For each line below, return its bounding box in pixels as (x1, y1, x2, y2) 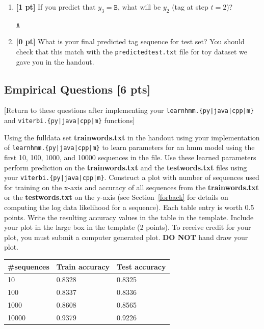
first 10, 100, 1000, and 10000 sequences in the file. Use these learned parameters (4, 152, 256, 162)
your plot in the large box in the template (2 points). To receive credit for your (4, 222, 251, 232)
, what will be (117, 2, 161, 12)
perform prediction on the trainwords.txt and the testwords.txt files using (4, 162, 247, 172)
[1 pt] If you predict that (16, 2, 96, 12)
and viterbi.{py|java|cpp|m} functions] (4, 115, 135, 126)
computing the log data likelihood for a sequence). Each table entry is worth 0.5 (4, 202, 254, 213)
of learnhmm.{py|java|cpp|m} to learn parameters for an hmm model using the (4, 142, 255, 153)
